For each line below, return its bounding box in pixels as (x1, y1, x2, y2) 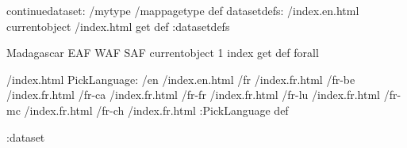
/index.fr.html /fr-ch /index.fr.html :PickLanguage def (24, 101, 289, 118)
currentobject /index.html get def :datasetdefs (6, 17, 230, 34)
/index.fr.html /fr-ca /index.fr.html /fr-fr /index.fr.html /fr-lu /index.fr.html (6, 86, 381, 103)
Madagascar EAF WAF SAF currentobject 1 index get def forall (6, 44, 319, 61)
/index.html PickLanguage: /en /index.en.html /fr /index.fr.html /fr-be (6, 70, 355, 87)
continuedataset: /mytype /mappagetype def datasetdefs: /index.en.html (6, 2, 359, 18)
